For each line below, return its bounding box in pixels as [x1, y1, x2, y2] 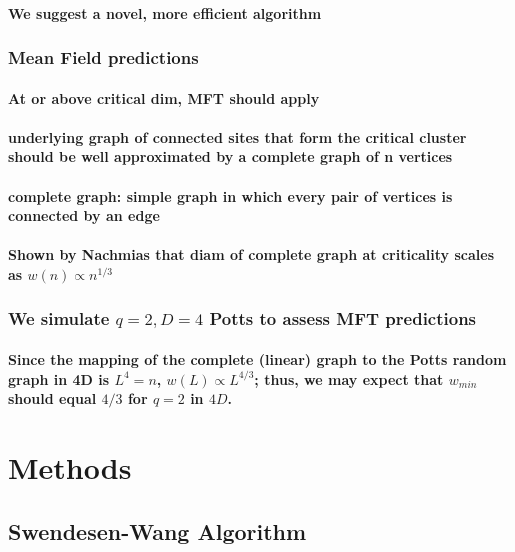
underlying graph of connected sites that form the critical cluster [8, 126, 467, 147]
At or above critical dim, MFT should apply [8, 87, 320, 108]
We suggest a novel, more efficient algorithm [8, 2, 322, 23]
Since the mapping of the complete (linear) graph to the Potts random [8, 349, 507, 369]
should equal [8, 388, 97, 409]
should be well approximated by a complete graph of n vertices [8, 146, 453, 167]
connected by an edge [8, 205, 160, 226]
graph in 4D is [8, 368, 110, 389]
